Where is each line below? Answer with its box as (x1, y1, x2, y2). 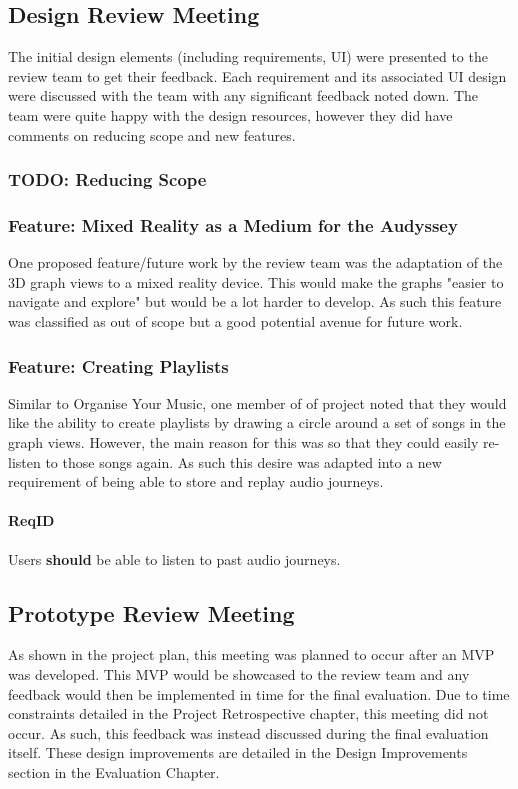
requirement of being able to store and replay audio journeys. (8, 471, 384, 492)
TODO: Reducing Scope (8, 167, 207, 192)
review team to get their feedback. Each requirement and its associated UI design (8, 65, 507, 86)
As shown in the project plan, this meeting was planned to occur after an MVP (8, 644, 495, 665)
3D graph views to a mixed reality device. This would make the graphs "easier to (8, 271, 504, 292)
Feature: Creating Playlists (8, 353, 229, 378)
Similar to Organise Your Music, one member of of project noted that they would (8, 392, 507, 413)
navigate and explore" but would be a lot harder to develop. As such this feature (8, 291, 502, 312)
